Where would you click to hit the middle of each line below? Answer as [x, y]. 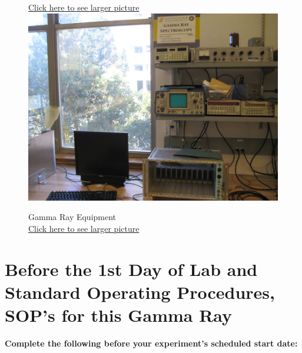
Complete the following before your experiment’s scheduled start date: [151, 343]
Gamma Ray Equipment [72, 217]
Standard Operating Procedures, [140, 292]
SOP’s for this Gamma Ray [119, 314]
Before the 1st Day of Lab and [131, 269]
